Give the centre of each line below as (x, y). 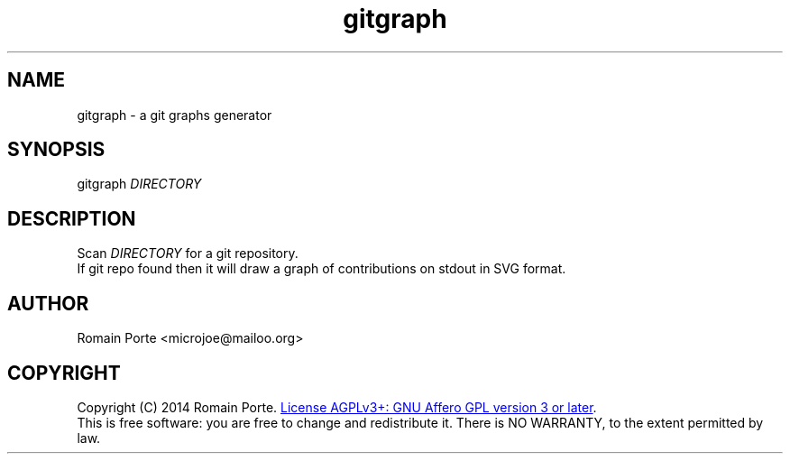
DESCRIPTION (72, 218)
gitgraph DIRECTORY (139, 184)
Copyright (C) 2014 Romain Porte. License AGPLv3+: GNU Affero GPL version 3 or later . (337, 407)
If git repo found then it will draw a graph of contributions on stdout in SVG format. (322, 269)
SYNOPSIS (56, 150)
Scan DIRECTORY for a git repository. (188, 254)
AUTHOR (48, 303)
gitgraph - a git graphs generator (175, 115)
